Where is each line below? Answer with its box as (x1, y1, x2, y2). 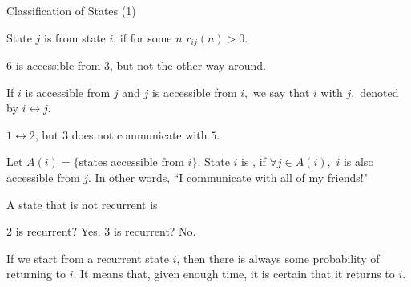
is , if (241, 153, 266, 170)
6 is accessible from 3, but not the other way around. (6, 57, 266, 74)
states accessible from (79, 157, 184, 169)
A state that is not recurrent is (6, 196, 158, 212)
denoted (360, 83, 399, 100)
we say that (252, 83, 310, 100)
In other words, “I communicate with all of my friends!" (95, 169, 368, 186)
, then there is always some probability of (176, 249, 380, 266)
